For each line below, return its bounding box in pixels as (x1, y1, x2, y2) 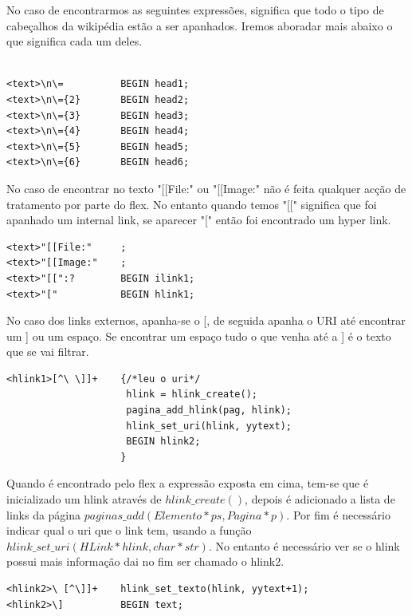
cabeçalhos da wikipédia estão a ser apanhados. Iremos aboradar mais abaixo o (6, 17, 393, 34)
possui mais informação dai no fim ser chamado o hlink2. (6, 553, 284, 570)
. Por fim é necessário (286, 506, 391, 523)
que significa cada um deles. (6, 33, 143, 49)
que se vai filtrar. (6, 343, 89, 360)
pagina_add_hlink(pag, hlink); (126, 405, 292, 417)
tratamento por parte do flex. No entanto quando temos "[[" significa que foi (6, 195, 377, 212)
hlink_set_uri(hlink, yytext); (126, 420, 292, 432)
